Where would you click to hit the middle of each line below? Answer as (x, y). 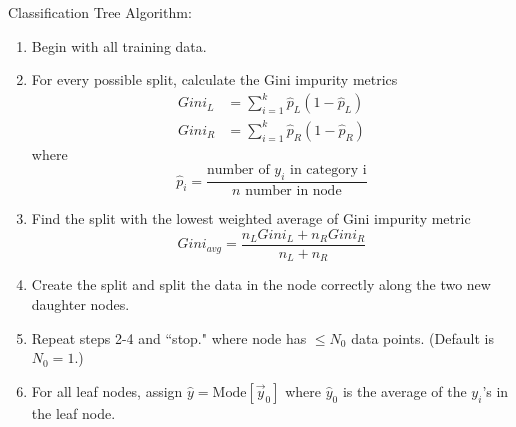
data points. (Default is (422, 337)
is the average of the (404, 390)
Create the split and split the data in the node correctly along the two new (261, 284)
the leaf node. (73, 412)
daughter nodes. (80, 303)
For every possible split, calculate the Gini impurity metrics (214, 79)
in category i (328, 170)
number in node (293, 191)
